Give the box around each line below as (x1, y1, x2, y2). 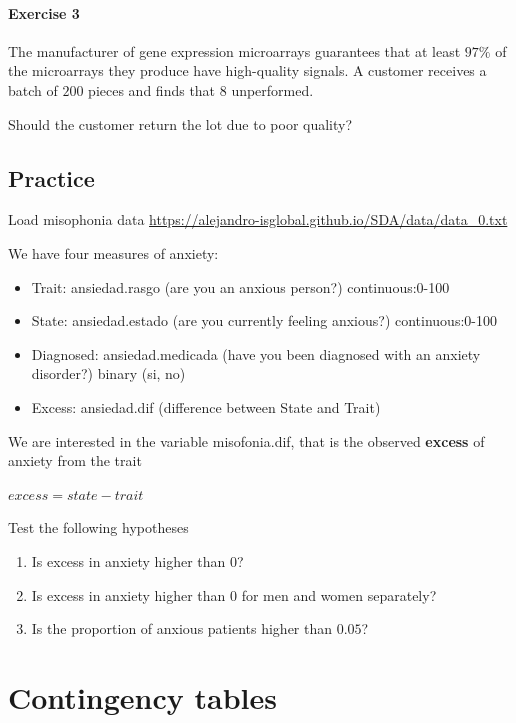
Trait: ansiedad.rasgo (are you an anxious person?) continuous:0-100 (31, 276, 450, 297)
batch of (8, 79, 58, 100)
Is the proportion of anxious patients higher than (31, 618, 333, 639)
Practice (8, 162, 95, 193)
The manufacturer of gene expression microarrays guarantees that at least (8, 40, 461, 61)
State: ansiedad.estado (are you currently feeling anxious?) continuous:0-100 (31, 310, 497, 331)
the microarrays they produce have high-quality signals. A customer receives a (8, 60, 487, 81)
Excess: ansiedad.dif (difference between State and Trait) (31, 396, 381, 417)
